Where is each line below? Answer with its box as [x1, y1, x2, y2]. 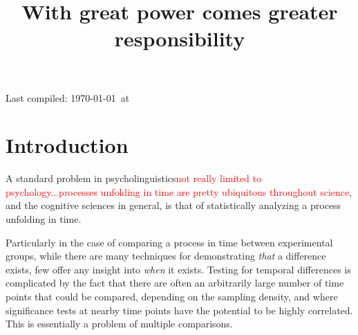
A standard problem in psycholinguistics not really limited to [6, 171, 261, 185]
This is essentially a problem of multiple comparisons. [6, 316, 233, 331]
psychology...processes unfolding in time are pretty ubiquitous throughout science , [6, 184, 352, 199]
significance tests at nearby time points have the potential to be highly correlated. [6, 302, 353, 317]
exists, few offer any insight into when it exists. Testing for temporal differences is [6, 262, 351, 276]
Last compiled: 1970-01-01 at [6, 90, 130, 105]
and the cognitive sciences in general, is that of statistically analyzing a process [6, 198, 341, 212]
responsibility [114, 24, 245, 53]
